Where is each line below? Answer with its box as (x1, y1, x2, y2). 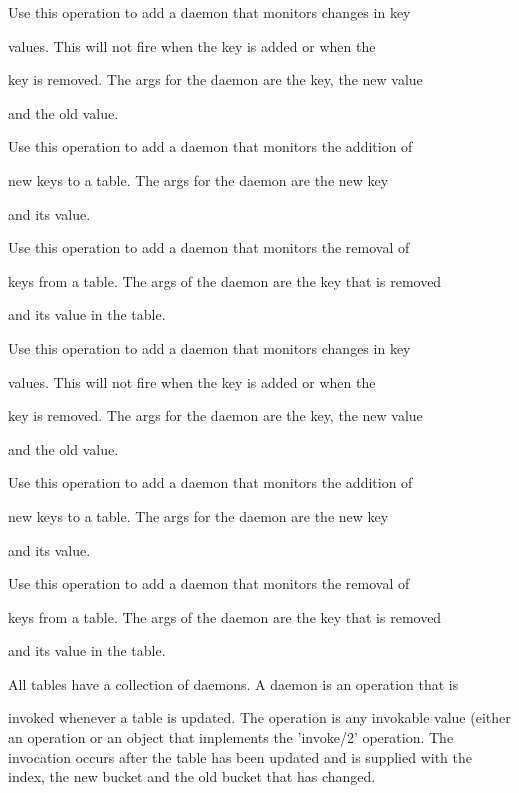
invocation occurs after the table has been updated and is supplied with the (8, 746, 472, 767)
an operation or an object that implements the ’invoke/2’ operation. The (8, 727, 454, 748)
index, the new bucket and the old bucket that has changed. (8, 766, 376, 787)
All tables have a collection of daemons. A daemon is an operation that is (8, 673, 459, 694)
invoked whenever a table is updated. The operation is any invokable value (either (8, 707, 511, 728)
